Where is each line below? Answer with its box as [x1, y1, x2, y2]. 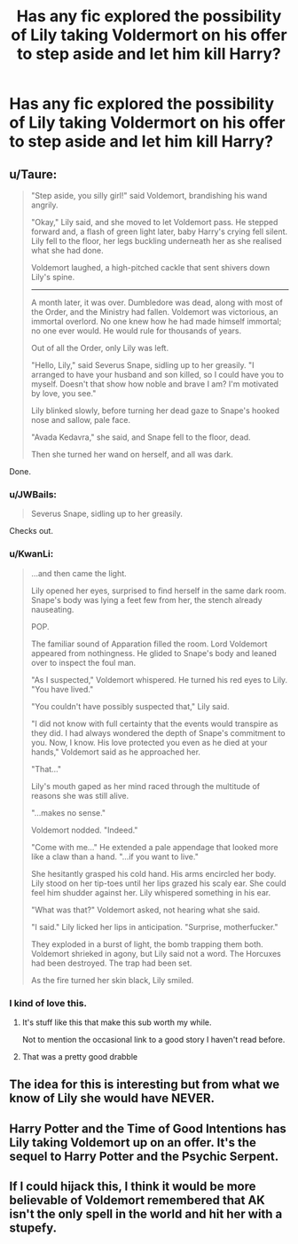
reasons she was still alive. [30, 790, 129, 801]
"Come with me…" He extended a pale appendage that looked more [30, 841, 278, 852]
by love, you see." [30, 388, 97, 398]
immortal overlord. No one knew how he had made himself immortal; [30, 317, 282, 326]
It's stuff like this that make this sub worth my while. [21, 1017, 212, 1028]
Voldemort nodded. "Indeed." [30, 825, 138, 835]
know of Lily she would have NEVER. [9, 1091, 216, 1106]
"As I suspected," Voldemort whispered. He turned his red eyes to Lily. [30, 674, 288, 685]
